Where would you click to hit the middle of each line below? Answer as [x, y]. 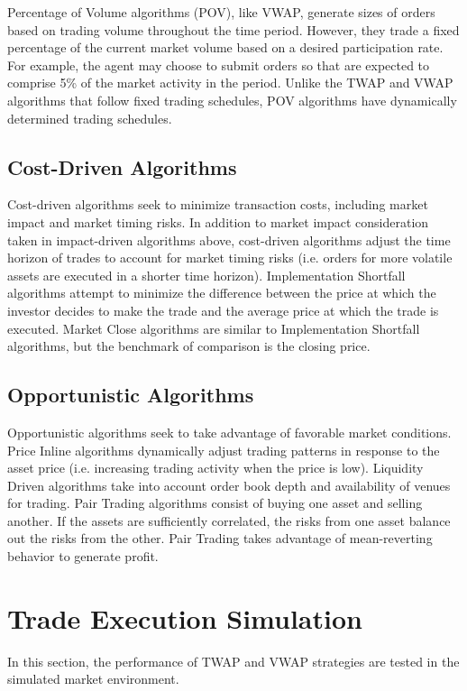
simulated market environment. [93, 679]
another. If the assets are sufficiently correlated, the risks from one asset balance [229, 520]
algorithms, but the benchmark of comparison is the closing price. [189, 346]
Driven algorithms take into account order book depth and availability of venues [229, 485]
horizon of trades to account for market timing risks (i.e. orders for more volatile [230, 258]
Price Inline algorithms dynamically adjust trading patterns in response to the [224, 450]
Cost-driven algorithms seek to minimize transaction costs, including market [218, 204]
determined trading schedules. [90, 118]
